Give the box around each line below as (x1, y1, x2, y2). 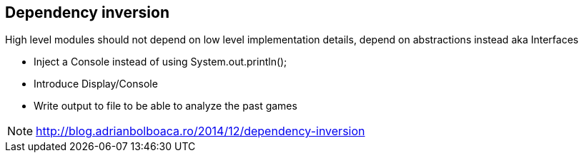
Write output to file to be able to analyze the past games (34, 100, 297, 112)
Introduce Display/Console (34, 78, 158, 90)
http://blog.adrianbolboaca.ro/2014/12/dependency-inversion (36, 124, 365, 139)
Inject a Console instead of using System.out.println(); (34, 56, 287, 68)
